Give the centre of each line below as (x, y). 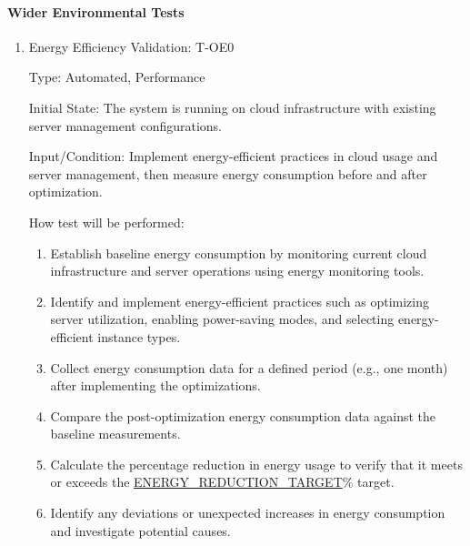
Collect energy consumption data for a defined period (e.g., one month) (249, 367)
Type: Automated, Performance (117, 77)
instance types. (139, 336)
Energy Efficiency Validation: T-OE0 (131, 46)
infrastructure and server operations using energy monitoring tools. (237, 271)
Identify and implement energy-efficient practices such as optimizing (240, 301)
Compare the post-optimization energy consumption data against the (243, 415)
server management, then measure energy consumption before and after (228, 173)
